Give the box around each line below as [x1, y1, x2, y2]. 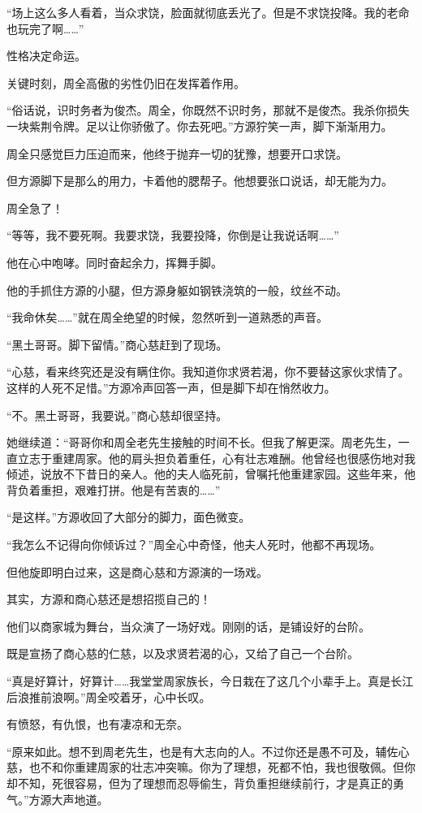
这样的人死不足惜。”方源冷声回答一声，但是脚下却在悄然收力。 [6, 378, 336, 396]
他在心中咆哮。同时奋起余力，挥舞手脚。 [6, 253, 222, 270]
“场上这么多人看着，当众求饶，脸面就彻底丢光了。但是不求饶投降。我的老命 [6, 4, 410, 20]
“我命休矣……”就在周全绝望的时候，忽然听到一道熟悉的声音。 [6, 309, 328, 326]
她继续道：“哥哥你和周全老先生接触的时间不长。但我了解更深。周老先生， [6, 434, 398, 451]
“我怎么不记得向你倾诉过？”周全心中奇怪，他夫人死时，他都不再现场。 [6, 536, 381, 553]
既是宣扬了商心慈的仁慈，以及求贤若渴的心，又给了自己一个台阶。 [6, 645, 359, 662]
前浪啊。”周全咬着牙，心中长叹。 [40, 688, 211, 705]
